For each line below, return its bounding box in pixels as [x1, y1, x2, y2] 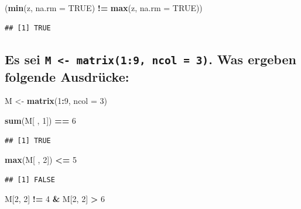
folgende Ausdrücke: [5, 67, 129, 85]
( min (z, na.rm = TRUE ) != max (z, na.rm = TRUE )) [5, 2, 203, 13]
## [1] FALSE [5, 175, 55, 184]
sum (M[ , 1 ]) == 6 [5, 114, 76, 126]
